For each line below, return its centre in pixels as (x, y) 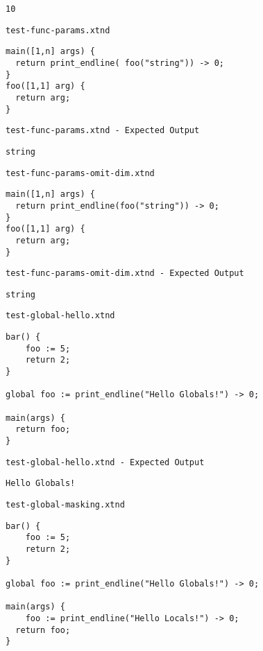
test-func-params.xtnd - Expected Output (103, 131)
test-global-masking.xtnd (65, 505)
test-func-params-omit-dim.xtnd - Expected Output (125, 274)
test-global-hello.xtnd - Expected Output (105, 462)
